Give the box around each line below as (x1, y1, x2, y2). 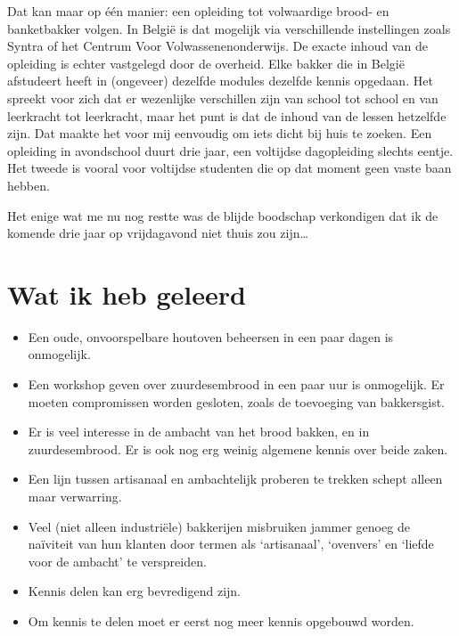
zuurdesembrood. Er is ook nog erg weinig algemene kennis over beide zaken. (28, 439, 448, 458)
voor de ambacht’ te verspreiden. (28, 551, 207, 570)
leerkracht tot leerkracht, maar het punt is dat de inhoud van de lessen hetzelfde (7, 106, 447, 125)
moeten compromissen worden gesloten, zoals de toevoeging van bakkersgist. (28, 392, 445, 411)
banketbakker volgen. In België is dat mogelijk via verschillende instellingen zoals (7, 19, 451, 37)
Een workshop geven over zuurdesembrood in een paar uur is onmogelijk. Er (28, 375, 445, 394)
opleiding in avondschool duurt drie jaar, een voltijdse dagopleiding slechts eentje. (7, 141, 454, 159)
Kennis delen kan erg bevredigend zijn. (28, 582, 241, 600)
